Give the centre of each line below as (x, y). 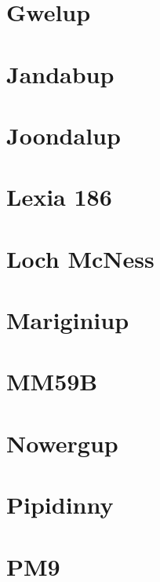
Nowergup (62, 443)
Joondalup (64, 135)
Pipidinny (60, 505)
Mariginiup (68, 320)
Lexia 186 (59, 197)
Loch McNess (80, 258)
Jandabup (60, 73)
